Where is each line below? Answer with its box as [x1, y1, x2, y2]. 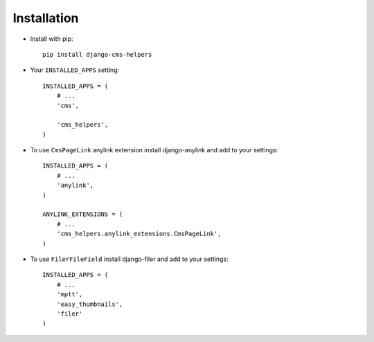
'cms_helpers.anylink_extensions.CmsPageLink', [56, 230, 222, 238]
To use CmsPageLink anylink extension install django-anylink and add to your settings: [30, 146, 278, 154]
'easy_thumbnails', [56, 300, 123, 308]
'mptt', [56, 291, 83, 298]
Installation [12, 10, 79, 26]
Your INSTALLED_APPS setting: [30, 66, 120, 74]
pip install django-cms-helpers [42, 51, 152, 58]
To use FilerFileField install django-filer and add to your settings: [30, 255, 229, 263]
